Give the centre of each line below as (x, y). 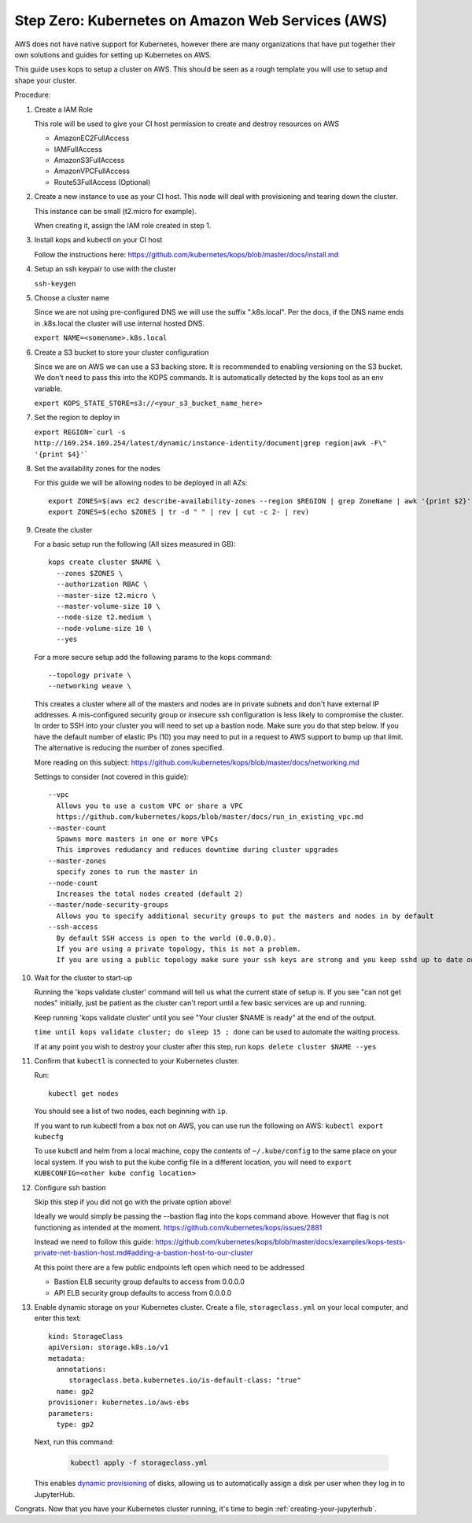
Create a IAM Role (64, 109)
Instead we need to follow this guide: (94, 1242)
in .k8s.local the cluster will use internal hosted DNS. (119, 323)
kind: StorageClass (86, 1336)
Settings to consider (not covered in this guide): (111, 777)
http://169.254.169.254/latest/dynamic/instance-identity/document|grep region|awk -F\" (210, 443)
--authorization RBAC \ (102, 584)
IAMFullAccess (78, 149)
